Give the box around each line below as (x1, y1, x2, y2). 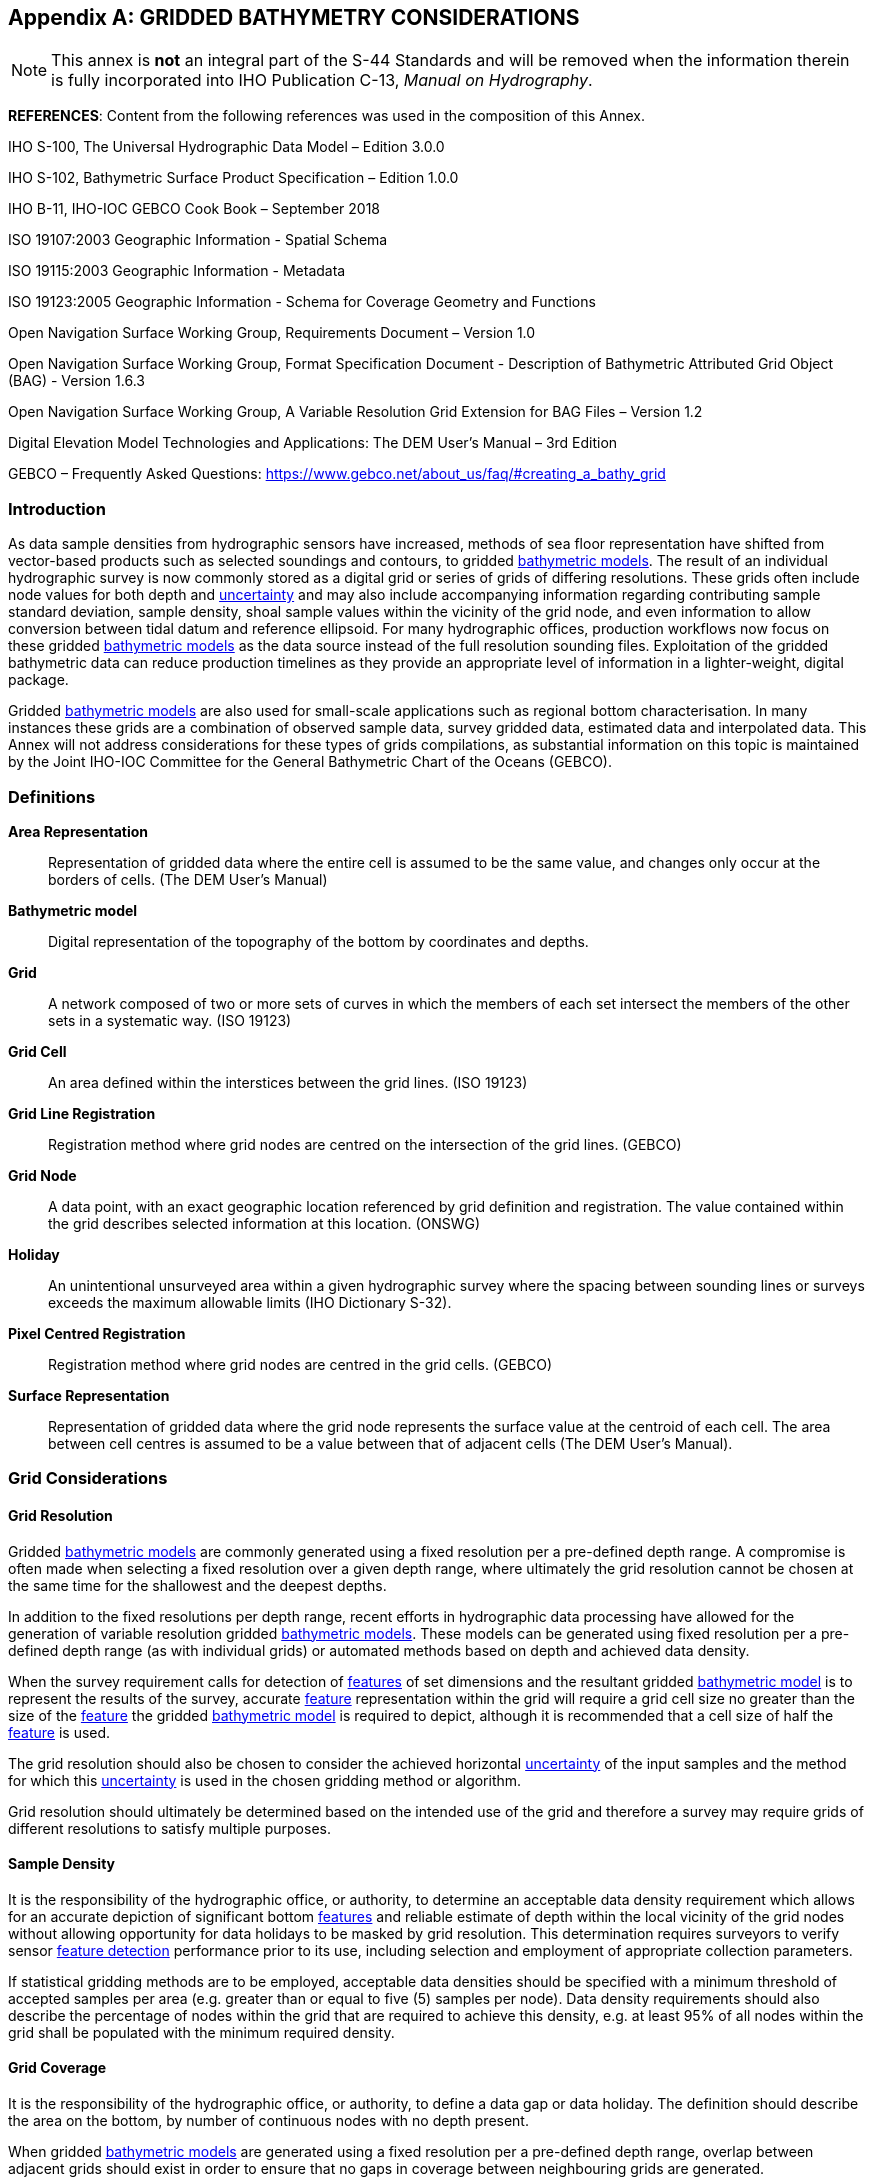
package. (8, 671, 69, 689)
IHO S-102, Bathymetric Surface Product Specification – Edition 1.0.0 (8, 169, 459, 187)
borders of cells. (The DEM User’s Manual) (48, 870, 328, 888)
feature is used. (8, 1723, 111, 1741)
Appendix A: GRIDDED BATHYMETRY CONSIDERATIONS (8, 5, 580, 30)
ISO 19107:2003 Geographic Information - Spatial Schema (8, 231, 388, 249)
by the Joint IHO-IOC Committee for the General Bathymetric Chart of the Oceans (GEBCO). (8, 753, 613, 771)
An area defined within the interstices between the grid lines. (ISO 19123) (48, 1073, 528, 1091)
